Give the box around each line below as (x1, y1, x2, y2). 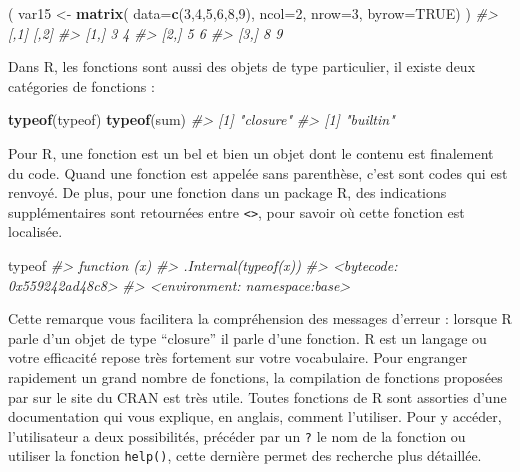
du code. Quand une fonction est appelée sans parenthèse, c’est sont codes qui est (8, 162, 508, 183)
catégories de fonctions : (8, 75, 155, 96)
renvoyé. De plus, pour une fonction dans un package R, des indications (8, 182, 447, 203)
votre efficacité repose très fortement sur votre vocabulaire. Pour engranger (8, 347, 468, 368)
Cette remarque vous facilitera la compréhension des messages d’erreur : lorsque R (8, 308, 512, 329)
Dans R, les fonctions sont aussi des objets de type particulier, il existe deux (8, 56, 476, 77)
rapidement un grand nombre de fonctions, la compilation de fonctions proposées (8, 366, 503, 387)
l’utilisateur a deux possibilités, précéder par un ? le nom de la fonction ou (8, 425, 466, 446)
